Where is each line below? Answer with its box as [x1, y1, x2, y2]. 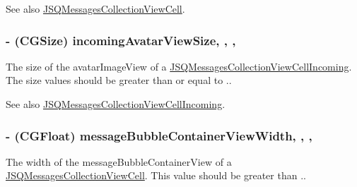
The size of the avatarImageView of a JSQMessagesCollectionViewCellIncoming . [6, 59, 352, 73]
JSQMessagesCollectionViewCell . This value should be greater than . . [6, 168, 306, 183]
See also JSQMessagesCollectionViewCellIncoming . [6, 97, 226, 111]
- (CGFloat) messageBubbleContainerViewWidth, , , [6, 126, 312, 144]
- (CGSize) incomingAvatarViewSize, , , [6, 31, 236, 49]
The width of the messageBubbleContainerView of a [6, 154, 232, 169]
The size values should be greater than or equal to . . [6, 73, 232, 88]
